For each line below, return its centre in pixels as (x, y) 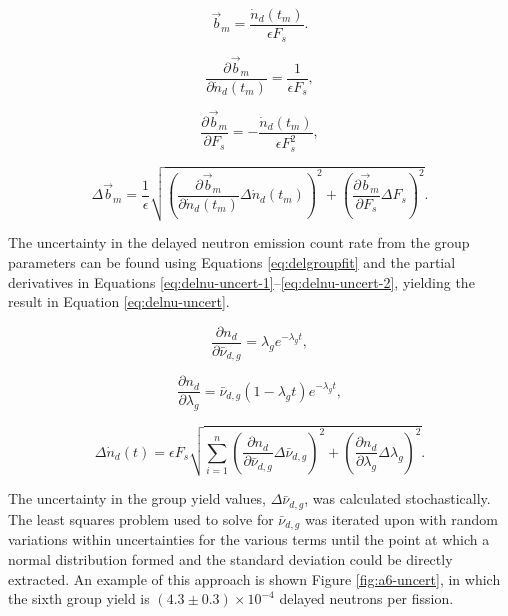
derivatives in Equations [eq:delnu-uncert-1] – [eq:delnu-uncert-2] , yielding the (241, 281)
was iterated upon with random (401, 518)
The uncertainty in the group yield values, (137, 498)
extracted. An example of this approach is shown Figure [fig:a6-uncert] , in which (254, 578)
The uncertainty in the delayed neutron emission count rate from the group (239, 242)
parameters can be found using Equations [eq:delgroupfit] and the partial (232, 262)
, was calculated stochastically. (397, 498)
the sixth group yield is (79, 598)
